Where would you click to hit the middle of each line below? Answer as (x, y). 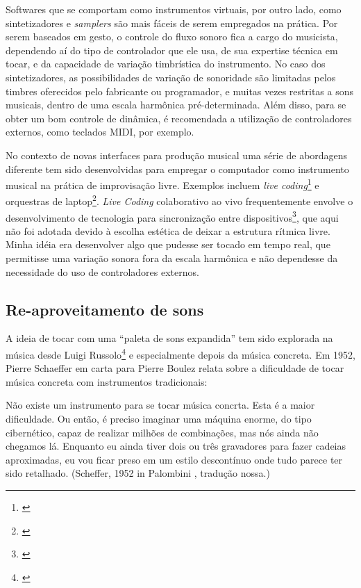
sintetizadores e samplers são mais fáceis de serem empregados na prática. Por (172, 23)
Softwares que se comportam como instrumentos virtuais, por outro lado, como (174, 9)
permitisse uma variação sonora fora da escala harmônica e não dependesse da (172, 258)
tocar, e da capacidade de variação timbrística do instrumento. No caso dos (166, 64)
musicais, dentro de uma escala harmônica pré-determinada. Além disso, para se (176, 105)
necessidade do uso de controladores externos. (102, 271)
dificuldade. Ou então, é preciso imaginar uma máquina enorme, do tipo (159, 419)
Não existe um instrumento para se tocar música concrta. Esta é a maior (160, 405)
